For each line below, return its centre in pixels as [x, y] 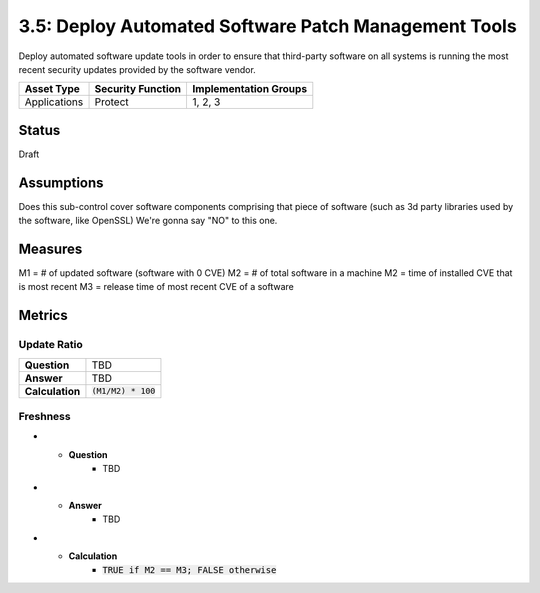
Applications [54, 102]
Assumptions [61, 182]
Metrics [43, 315]
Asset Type [52, 89]
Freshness [44, 416]
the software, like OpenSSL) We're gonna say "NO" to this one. [148, 221]
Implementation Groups [250, 89]
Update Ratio [51, 345]
